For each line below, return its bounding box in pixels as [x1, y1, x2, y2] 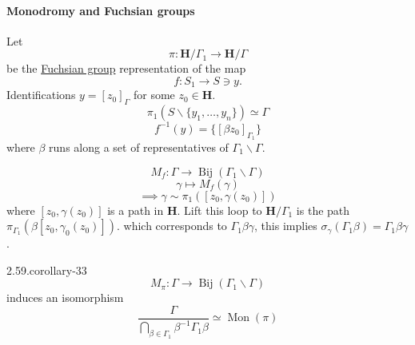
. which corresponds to [116, 217, 227, 234]
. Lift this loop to [177, 201, 262, 218]
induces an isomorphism [6, 289, 124, 306]
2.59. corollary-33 [6, 261, 87, 278]
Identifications [6, 86, 76, 103]
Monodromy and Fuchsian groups [6, 2, 195, 18]
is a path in [107, 201, 164, 218]
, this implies [254, 217, 317, 234]
